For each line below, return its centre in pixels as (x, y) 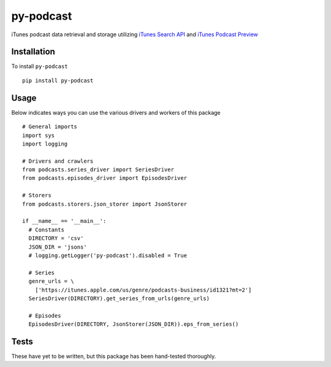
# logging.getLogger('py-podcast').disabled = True (108, 256)
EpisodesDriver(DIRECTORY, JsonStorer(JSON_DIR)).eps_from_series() (134, 324)
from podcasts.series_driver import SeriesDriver (98, 170)
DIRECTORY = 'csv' (56, 238)
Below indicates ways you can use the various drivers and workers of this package (116, 112)
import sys (39, 135)
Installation (33, 52)
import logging (45, 144)
